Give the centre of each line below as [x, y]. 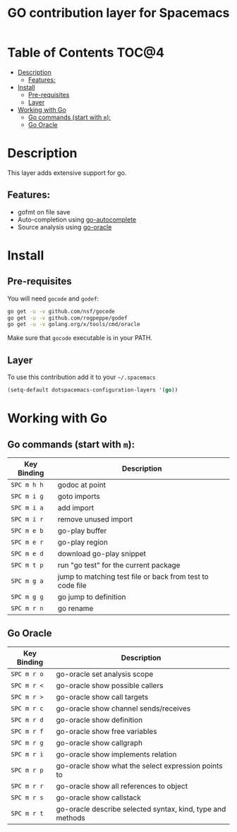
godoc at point [81, 485]
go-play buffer [82, 531]
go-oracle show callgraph [99, 742]
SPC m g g [27, 597]
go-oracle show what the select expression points [140, 766]
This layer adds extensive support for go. [67, 173]
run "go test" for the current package [119, 565]
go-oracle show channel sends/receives [123, 709]
